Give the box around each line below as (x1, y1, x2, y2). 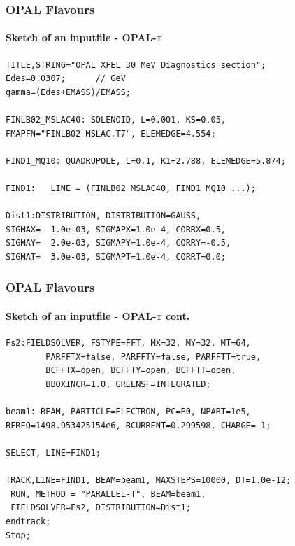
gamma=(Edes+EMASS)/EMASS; (6, 87, 131, 97)
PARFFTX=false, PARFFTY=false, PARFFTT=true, (45, 351, 261, 362)
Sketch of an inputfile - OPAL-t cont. (6, 308, 190, 323)
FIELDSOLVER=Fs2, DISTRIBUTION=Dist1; (10, 503, 191, 513)
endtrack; (6, 516, 51, 526)
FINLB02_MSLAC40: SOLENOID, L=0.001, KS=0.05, (6, 115, 226, 125)
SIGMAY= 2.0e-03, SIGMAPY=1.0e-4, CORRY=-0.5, (6, 238, 231, 248)
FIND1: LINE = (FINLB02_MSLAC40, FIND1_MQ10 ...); (6, 183, 256, 193)
